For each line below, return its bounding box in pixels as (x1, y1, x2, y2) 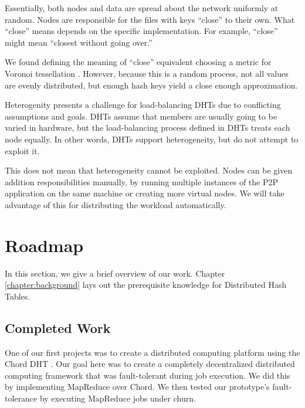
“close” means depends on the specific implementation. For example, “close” (5, 25, 278, 37)
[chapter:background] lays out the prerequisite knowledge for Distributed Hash (5, 278, 287, 291)
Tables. (5, 290, 30, 302)
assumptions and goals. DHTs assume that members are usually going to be (5, 110, 277, 122)
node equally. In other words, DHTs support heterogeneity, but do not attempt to (5, 132, 299, 145)
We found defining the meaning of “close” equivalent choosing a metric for (5, 56, 272, 68)
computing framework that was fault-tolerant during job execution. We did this (5, 369, 290, 381)
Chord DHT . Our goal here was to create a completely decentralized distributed (5, 358, 295, 370)
